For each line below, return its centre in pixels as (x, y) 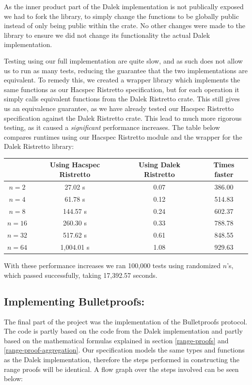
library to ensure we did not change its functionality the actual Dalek (107, 35)
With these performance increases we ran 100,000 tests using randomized (112, 265)
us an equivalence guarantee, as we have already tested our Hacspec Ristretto (119, 108)
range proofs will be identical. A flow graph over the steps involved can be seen (121, 369)
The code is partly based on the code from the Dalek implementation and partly (123, 331)
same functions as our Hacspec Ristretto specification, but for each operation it (122, 89)
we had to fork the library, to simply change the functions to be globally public (121, 16)
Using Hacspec (75, 165)
